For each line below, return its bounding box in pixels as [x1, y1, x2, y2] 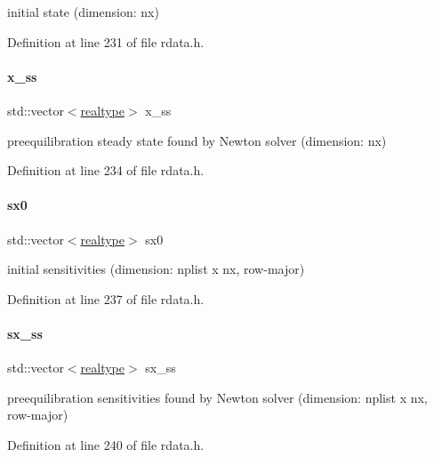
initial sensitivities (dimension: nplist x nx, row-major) [7, 260, 305, 278]
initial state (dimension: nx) [7, 3, 159, 20]
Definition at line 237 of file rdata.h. [7, 289, 205, 308]
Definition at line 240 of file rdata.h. [7, 435, 205, 453]
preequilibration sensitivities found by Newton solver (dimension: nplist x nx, [7, 388, 428, 406]
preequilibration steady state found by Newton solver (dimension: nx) [7, 131, 387, 149]
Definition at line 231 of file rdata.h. [7, 32, 205, 51]
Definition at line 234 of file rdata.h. [7, 161, 205, 180]
